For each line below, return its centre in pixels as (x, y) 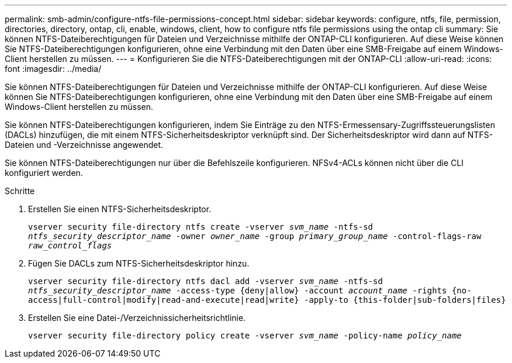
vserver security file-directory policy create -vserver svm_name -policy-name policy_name (245, 336)
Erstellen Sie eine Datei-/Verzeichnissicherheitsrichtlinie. (137, 318)
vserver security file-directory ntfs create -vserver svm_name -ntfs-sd (201, 227)
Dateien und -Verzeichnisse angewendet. (84, 145)
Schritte (20, 191)
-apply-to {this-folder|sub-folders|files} (405, 300)
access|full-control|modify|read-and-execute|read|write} (164, 300)
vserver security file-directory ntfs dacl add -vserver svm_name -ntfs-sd (205, 281)
